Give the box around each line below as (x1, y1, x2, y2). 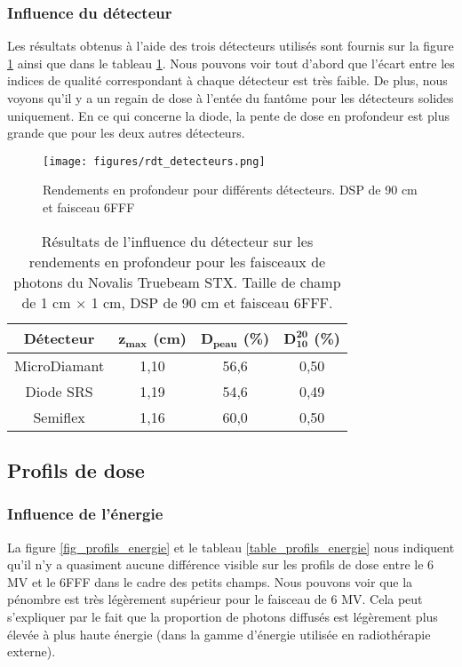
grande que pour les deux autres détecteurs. (7, 123, 245, 142)
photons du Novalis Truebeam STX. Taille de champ (13, 271, 341, 292)
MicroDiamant (14, 354, 105, 376)
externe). (7, 642, 56, 661)
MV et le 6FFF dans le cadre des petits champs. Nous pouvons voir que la (7, 572, 413, 591)
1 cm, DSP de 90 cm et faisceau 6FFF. (91, 291, 333, 313)
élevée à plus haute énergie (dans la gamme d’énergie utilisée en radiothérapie (7, 624, 431, 643)
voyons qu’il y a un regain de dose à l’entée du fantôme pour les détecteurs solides (7, 89, 454, 107)
